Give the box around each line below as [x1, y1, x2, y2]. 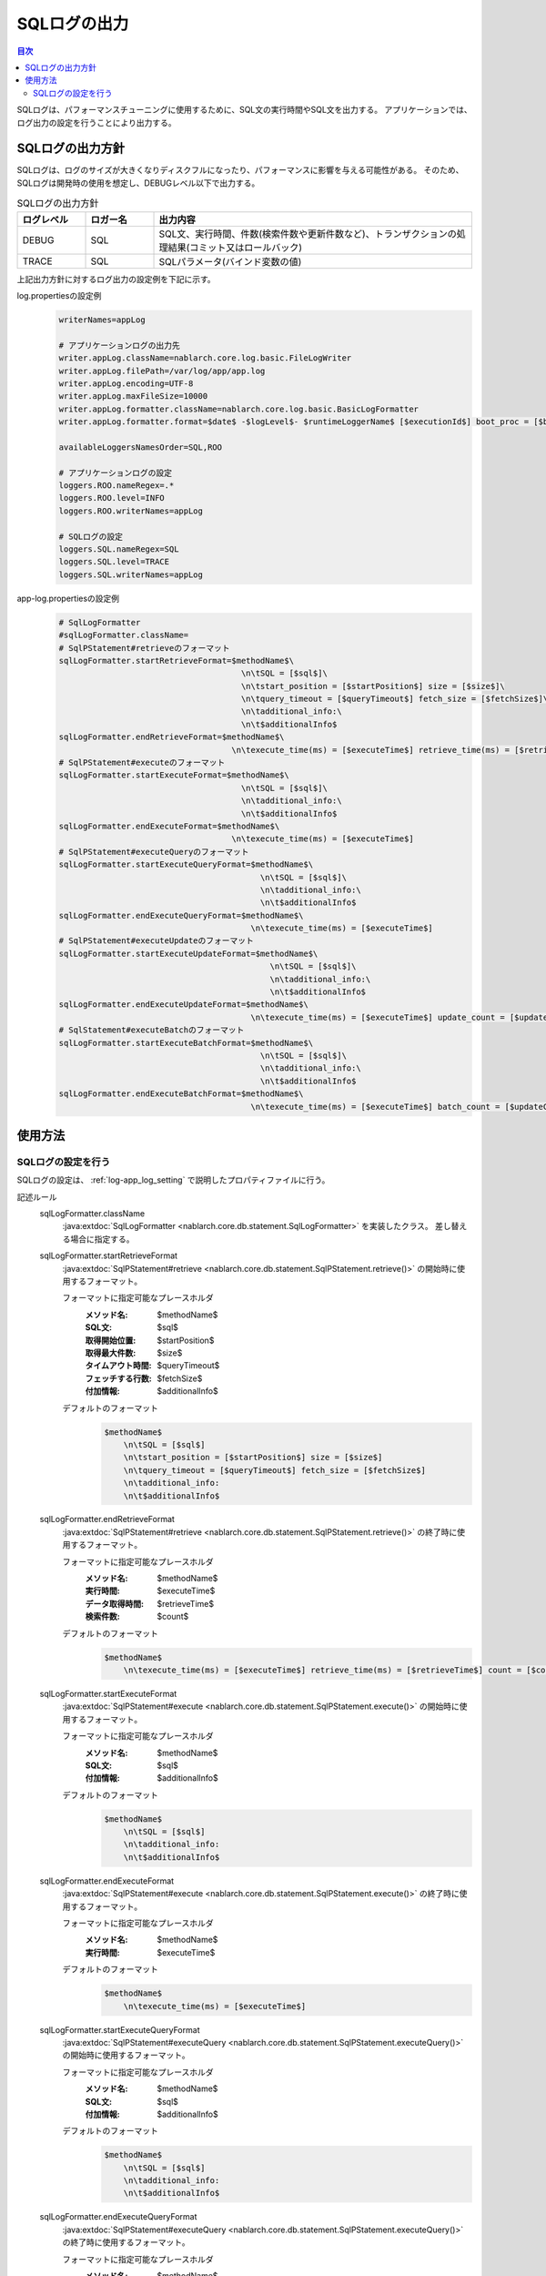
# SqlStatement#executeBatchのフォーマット [58, 1025, 245, 1035]
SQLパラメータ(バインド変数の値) [158, 255, 302, 268]
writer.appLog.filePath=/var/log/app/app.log [58, 365, 266, 376]
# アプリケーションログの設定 [58, 467, 173, 478]
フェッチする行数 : [85, 1373, 152, 1384]
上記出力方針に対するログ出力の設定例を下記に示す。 [16, 273, 216, 284]
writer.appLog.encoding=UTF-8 [58, 378, 194, 389]
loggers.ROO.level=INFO [58, 493, 166, 503]
